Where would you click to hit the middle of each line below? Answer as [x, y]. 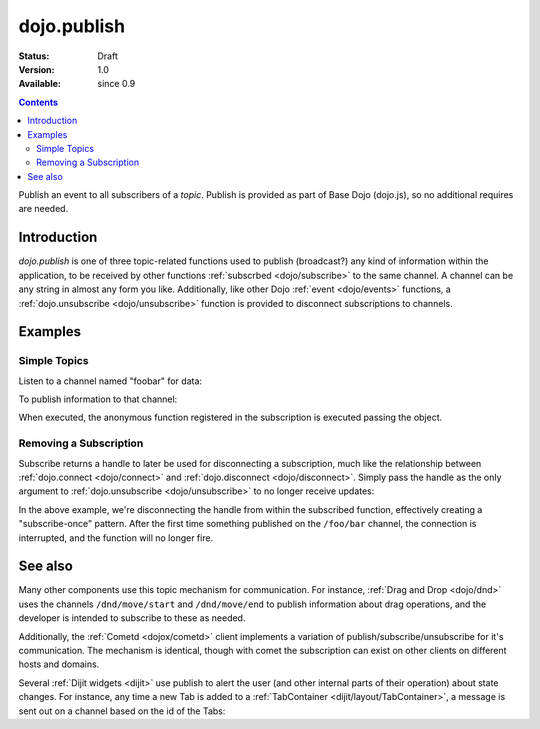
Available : [40, 84]
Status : [34, 56]
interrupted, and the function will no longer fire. [116, 537]
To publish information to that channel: [98, 399]
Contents [38, 102]
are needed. [43, 209]
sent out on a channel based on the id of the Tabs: [122, 711]
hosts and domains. [59, 664]
